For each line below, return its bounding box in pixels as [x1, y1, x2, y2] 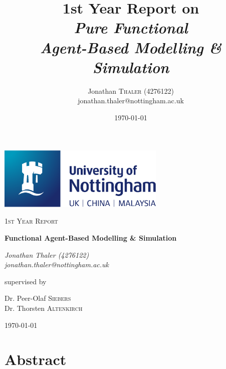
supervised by [5, 276, 47, 286]
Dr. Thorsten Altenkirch [5, 302, 83, 313]
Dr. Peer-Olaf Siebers [5, 293, 71, 303]
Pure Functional [74, 17, 188, 38]
